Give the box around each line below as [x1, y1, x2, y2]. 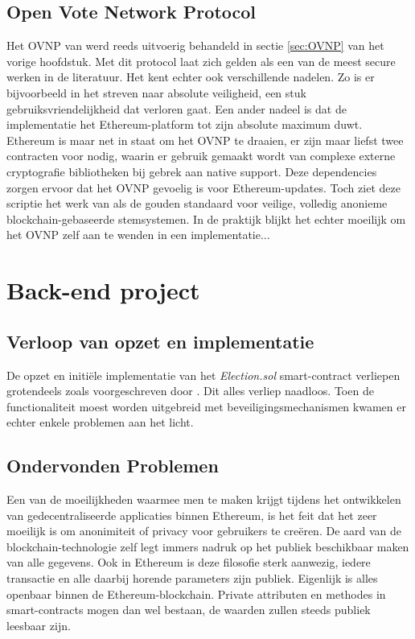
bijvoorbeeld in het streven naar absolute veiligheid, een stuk [6, 84, 306, 101]
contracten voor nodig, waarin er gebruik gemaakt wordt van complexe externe [6, 147, 396, 164]
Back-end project [6, 274, 200, 307]
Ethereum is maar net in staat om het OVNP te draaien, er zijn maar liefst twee [6, 131, 404, 148]
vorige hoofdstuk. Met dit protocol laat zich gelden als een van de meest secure [6, 52, 396, 69]
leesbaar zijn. [6, 616, 71, 633]
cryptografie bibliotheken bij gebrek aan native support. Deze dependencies [6, 163, 377, 179]
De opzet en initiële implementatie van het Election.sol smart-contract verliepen [6, 366, 401, 383]
